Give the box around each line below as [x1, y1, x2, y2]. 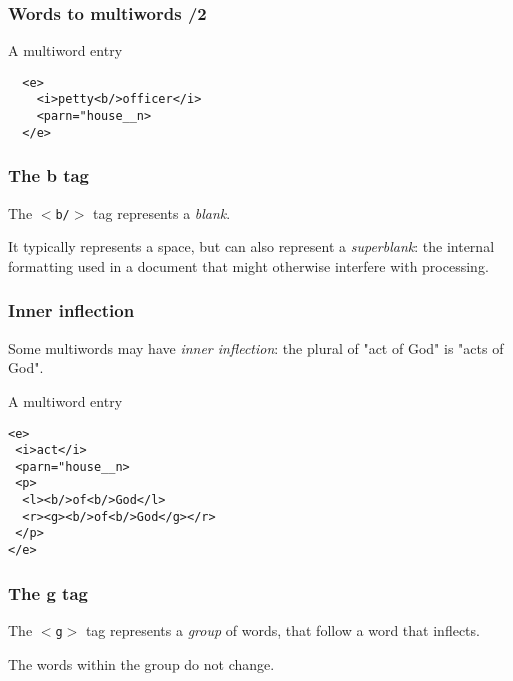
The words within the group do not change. [8, 653, 275, 674]
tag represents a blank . [93, 202, 231, 223]
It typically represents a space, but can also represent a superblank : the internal [8, 236, 495, 257]
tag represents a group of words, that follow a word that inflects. [85, 619, 480, 640]
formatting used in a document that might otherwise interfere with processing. [8, 255, 489, 276]
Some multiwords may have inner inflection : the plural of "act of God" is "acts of [8, 337, 504, 358]
